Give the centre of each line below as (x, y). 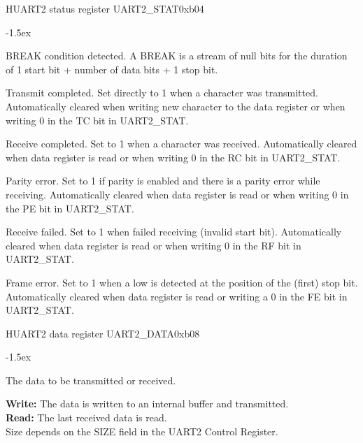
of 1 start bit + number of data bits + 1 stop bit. (112, 69)
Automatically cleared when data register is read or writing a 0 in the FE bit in (177, 296)
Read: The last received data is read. (86, 417)
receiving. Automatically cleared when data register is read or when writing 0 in (177, 194)
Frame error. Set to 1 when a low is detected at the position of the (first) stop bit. (182, 282)
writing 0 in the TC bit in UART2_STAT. (97, 120)
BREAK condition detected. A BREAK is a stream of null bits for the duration (177, 56)
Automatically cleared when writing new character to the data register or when (176, 106)
